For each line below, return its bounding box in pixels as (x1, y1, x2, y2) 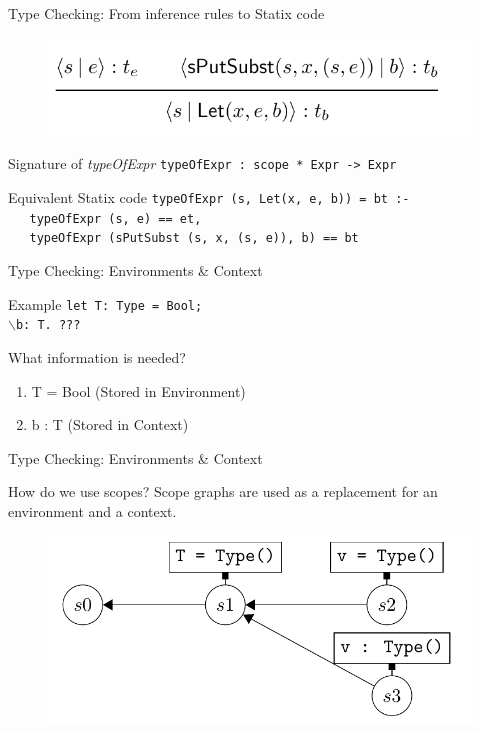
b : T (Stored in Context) (31, 414, 189, 435)
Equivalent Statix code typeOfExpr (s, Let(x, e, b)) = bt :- (8, 187, 410, 208)
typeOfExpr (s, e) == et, (29, 211, 202, 226)
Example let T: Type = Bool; (8, 293, 203, 314)
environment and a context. (8, 500, 177, 521)
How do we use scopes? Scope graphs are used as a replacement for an (8, 481, 438, 502)
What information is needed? (8, 346, 186, 367)
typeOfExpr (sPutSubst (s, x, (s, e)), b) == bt (29, 231, 359, 246)
